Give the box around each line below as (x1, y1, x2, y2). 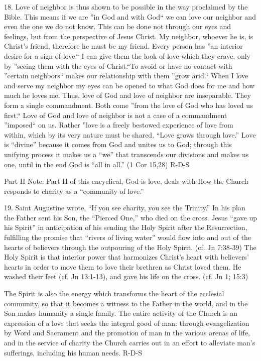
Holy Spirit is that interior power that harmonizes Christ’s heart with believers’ (4, 252, 249, 262)
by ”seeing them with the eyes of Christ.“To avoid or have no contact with (4, 60, 232, 71)
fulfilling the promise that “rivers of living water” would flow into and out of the (4, 232, 251, 243)
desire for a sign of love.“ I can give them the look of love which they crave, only (4, 50, 250, 61)
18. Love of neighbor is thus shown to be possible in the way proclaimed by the (4, 2, 248, 12)
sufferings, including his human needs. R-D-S (4, 347, 142, 357)
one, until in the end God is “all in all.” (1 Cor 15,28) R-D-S (4, 159, 190, 169)
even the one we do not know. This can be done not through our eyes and (4, 21, 231, 32)
